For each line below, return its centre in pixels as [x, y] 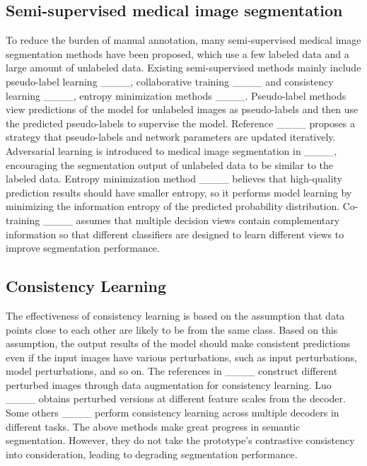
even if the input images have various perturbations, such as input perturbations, [181, 357]
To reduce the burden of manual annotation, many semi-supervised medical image [183, 40]
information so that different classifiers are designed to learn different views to [175, 234]
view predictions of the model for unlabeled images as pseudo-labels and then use [182, 109]
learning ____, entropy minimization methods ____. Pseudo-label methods [176, 95]
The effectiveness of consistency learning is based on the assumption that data [175, 315]
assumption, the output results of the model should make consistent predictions [178, 343]
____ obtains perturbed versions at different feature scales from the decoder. [176, 398]
